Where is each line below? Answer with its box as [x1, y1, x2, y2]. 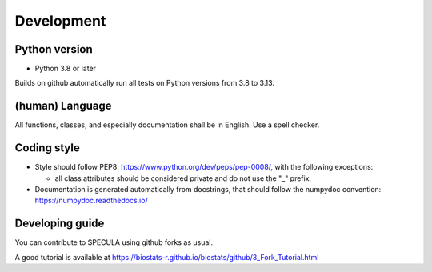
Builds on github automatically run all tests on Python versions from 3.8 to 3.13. [14, 78, 275, 88]
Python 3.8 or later [34, 64, 96, 74]
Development [14, 12, 106, 30]
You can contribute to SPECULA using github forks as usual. [14, 238, 214, 247]
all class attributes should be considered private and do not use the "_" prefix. [54, 173, 312, 183]
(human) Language [14, 99, 112, 113]
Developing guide [14, 217, 105, 230]
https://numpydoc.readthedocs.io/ [34, 196, 148, 206]
